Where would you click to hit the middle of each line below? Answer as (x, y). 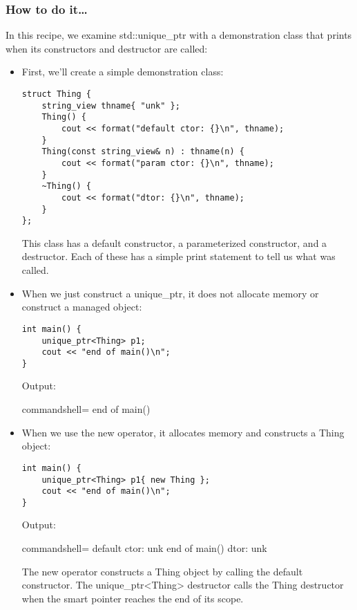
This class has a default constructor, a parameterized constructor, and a (174, 242)
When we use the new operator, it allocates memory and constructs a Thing (183, 432)
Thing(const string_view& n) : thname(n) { (143, 152)
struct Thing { (57, 94)
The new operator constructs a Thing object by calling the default (162, 571)
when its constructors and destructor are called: (107, 48)
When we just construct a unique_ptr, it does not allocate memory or (170, 293)
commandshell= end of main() (86, 409)
